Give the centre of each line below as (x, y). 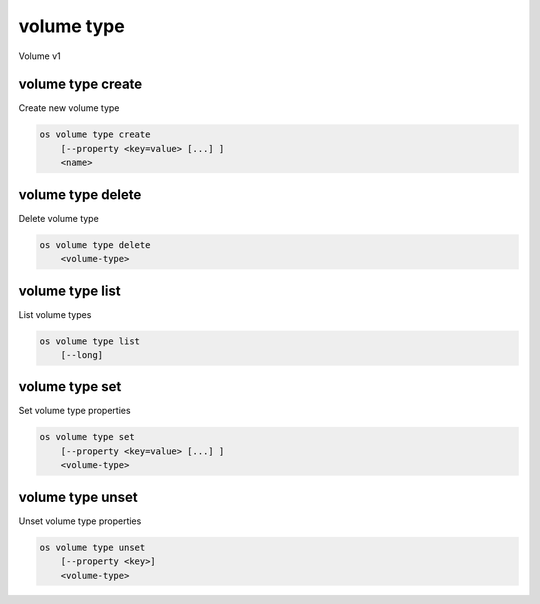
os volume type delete (95, 244)
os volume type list (89, 341)
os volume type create (95, 134)
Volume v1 (39, 56)
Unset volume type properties (80, 521)
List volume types (55, 314)
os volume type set (87, 437)
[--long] (82, 354)
